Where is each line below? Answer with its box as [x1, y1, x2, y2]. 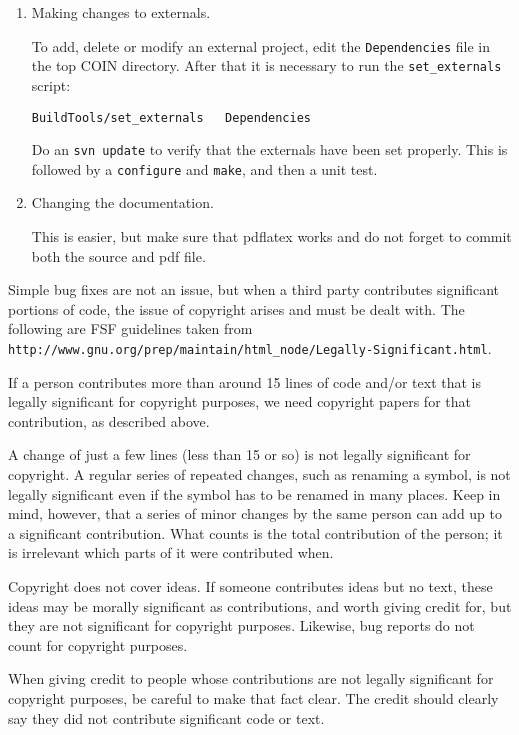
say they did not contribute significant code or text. [8, 707, 325, 728]
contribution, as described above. [8, 410, 210, 431]
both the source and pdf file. [31, 245, 206, 266]
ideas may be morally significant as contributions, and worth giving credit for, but [8, 595, 512, 616]
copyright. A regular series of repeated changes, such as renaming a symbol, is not [8, 464, 511, 485]
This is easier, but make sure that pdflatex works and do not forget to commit [31, 226, 512, 247]
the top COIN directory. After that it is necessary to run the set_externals [31, 55, 502, 76]
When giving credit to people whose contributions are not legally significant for [8, 668, 494, 689]
